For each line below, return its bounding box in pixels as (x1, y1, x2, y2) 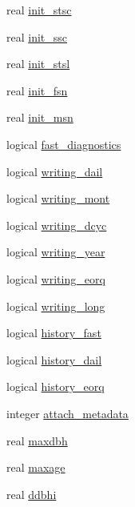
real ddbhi (6, 485, 57, 502)
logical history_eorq (6, 378, 105, 395)
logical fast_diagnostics (6, 135, 121, 152)
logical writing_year (6, 243, 105, 260)
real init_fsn (6, 82, 68, 99)
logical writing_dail (6, 163, 103, 179)
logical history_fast (6, 324, 101, 341)
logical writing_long (6, 297, 105, 314)
